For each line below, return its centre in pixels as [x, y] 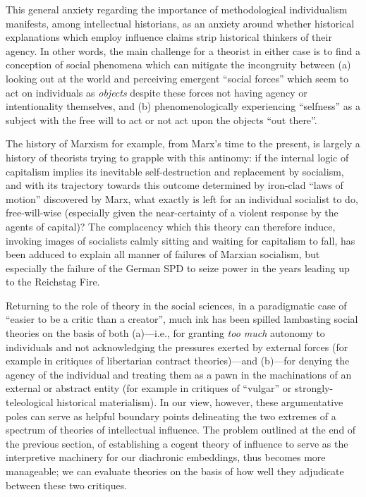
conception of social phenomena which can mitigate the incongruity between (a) [178, 65]
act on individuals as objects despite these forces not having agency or [157, 92]
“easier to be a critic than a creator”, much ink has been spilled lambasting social [182, 319]
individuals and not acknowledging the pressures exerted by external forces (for [177, 346]
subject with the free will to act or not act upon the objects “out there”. [161, 119]
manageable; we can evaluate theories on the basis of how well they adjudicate [175, 471]
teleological [30, 402]
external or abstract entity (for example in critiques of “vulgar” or [149, 388]
